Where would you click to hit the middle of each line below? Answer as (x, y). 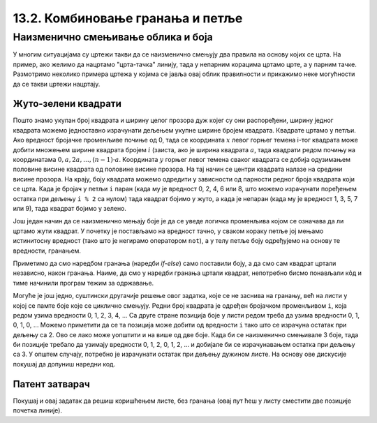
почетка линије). (38, 410)
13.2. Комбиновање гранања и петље (128, 18)
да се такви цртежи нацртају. (57, 84)
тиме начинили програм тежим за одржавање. (83, 283)
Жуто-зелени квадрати (67, 104)
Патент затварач (51, 384)
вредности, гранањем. (47, 251)
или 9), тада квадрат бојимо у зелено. (70, 208)
